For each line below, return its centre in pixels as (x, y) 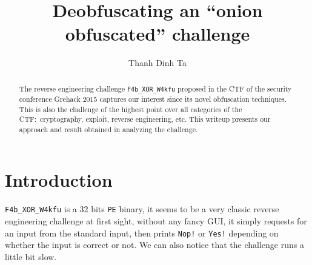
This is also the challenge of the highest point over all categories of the (131, 109)
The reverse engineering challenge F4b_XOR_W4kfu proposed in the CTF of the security (155, 88)
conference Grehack (50, 99)
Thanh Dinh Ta (158, 63)
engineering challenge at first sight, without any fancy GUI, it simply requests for (156, 221)
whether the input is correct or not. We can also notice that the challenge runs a (154, 245)
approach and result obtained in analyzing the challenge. (108, 129)
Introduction (59, 180)
